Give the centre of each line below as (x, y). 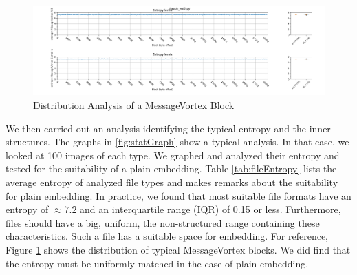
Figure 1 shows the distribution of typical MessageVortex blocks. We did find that (178, 249)
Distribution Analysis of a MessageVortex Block (134, 105)
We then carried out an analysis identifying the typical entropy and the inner (168, 128)
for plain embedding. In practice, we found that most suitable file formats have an (178, 195)
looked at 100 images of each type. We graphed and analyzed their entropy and (173, 155)
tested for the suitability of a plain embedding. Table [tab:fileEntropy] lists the (171, 169)
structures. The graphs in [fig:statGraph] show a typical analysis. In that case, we (177, 142)
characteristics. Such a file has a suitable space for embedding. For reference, (167, 236)
